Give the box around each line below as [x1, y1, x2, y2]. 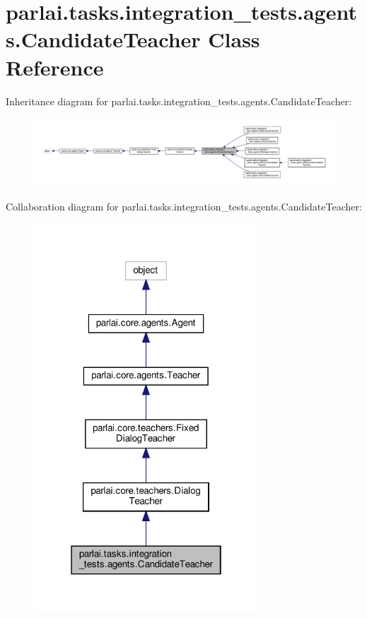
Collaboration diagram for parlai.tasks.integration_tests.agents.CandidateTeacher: [6, 198, 362, 213]
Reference [6, 52, 104, 81]
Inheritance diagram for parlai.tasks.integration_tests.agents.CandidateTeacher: [6, 93, 352, 108]
